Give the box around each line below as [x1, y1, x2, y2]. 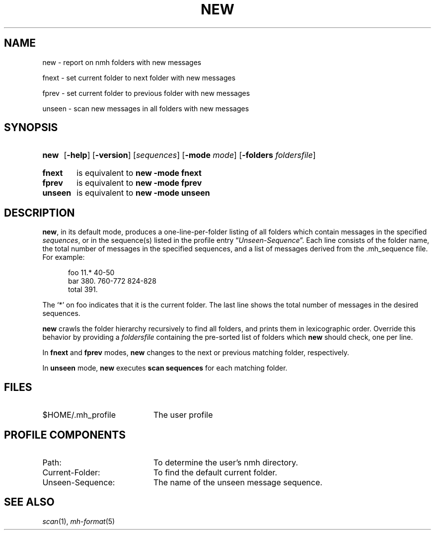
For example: [42, 253, 85, 262]
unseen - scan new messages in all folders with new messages [42, 104, 249, 113]
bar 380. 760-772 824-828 [68, 277, 156, 286]
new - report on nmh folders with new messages [42, 58, 202, 67]
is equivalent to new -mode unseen [76, 188, 210, 198]
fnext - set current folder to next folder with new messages [42, 73, 236, 82]
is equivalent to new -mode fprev [76, 178, 202, 188]
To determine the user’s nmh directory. [153, 457, 298, 467]
